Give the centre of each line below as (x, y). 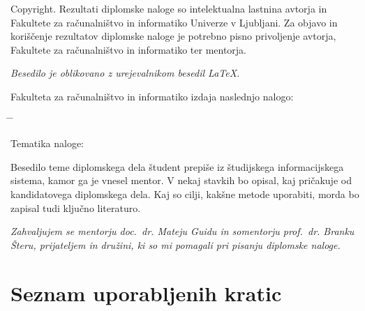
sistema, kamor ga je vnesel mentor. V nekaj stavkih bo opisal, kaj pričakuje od (181, 180)
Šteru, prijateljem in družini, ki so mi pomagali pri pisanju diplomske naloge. (176, 244)
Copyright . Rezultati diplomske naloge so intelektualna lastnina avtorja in (169, 8)
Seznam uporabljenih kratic (146, 293)
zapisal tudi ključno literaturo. (76, 207)
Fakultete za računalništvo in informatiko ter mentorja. (129, 49)
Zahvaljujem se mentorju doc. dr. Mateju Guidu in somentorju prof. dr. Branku (182, 231)
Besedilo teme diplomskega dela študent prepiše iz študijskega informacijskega (177, 166)
